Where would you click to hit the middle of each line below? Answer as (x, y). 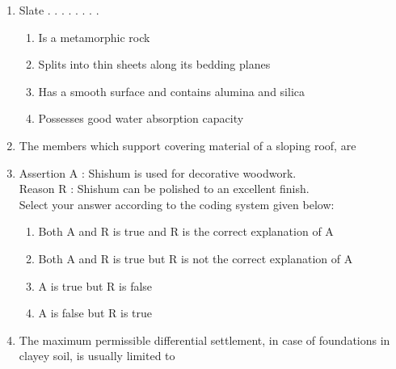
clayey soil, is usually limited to (97, 356)
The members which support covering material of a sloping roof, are (187, 145)
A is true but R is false (95, 285)
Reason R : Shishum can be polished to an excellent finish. (164, 189)
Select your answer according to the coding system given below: (177, 204)
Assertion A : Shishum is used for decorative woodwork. (158, 172)
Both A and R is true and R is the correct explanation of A (186, 231)
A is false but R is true (95, 313)
